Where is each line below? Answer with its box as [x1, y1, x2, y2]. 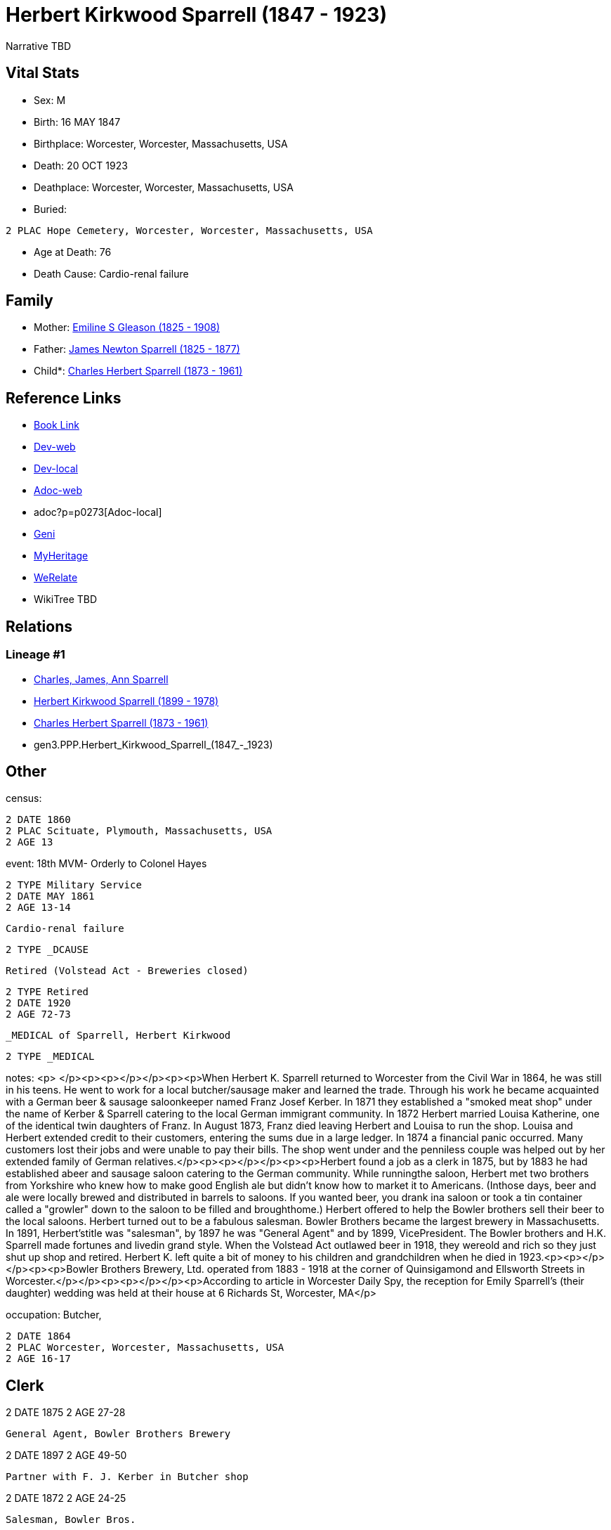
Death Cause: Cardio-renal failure [34, 267, 189, 280]
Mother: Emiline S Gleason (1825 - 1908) [34, 321, 221, 334]
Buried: [34, 202, 67, 215]
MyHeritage [34, 550, 88, 562]
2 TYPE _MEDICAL [6, 1051, 95, 1063]
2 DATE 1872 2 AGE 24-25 [6, 1492, 126, 1505]
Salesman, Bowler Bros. [6, 1514, 136, 1526]
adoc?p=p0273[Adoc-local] [34, 506, 162, 519]
